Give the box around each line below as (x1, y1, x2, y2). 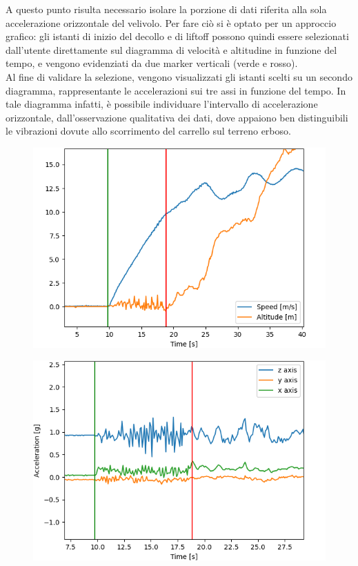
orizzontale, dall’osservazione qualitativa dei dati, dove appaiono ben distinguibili (6, 110, 348, 124)
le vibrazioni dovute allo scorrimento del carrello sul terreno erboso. (6, 124, 291, 138)
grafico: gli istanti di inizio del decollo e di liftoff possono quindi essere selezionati (6, 29, 349, 43)
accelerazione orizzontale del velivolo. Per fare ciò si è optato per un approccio (6, 15, 337, 30)
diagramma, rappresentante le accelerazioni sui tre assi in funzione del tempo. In (6, 83, 346, 97)
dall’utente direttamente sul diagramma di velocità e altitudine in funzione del (6, 42, 337, 57)
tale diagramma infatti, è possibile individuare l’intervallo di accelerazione (6, 97, 318, 111)
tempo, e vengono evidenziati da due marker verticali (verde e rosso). (6, 56, 298, 70)
